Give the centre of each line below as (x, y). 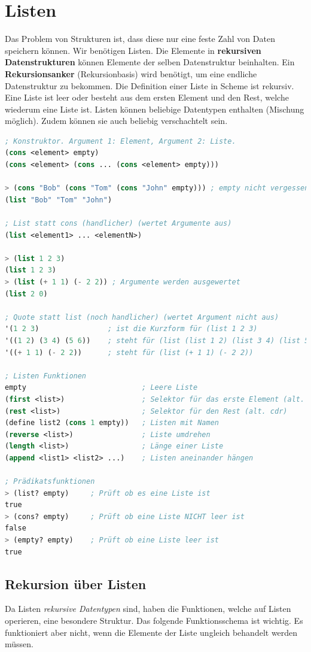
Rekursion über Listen (76, 583)
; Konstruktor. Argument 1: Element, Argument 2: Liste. (121, 141)
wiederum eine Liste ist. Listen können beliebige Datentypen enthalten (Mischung (155, 109)
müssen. (19, 644)
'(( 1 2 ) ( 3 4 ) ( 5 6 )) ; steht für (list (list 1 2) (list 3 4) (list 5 (157, 340)
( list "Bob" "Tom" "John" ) (59, 200)
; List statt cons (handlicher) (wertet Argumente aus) (118, 224)
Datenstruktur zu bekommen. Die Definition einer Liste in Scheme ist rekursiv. (150, 85)
